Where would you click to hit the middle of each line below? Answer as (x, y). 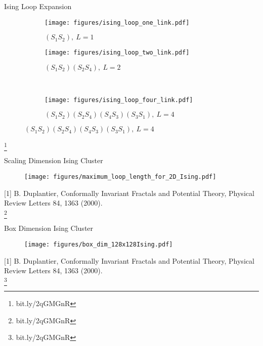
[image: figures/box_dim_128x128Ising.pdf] (99, 244)
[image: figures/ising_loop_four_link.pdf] (119, 100)
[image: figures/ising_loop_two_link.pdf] (117, 53)
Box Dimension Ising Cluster (49, 228)
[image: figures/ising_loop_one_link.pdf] (117, 22)
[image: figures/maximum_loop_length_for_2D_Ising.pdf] (120, 177)
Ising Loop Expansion (38, 6)
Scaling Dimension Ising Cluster (54, 160)
